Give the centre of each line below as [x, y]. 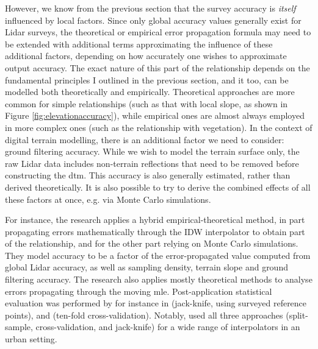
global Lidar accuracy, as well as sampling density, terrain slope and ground [146, 267]
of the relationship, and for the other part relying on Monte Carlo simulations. [152, 243]
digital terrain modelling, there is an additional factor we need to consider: [145, 139]
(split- [297, 315]
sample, [19, 327]
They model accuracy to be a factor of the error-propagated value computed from [158, 255]
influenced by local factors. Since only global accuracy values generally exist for [153, 20]
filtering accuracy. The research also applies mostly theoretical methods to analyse [159, 279]
